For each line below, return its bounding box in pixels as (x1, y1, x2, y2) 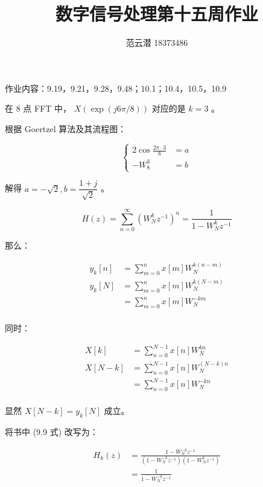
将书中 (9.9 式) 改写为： (5, 425, 98, 438)
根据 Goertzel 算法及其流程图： (5, 122, 127, 135)
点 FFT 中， (23, 102, 72, 115)
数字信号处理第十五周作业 (55, 1, 258, 26)
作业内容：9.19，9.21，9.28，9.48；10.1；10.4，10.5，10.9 (5, 81, 227, 94)
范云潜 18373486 (125, 36, 188, 49)
